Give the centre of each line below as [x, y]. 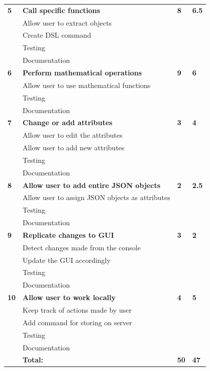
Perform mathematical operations [82, 72]
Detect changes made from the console [82, 247]
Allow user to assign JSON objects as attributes [96, 197]
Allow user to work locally [69, 297]
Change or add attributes [68, 122]
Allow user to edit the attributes [73, 135]
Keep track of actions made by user [77, 310]
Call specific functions [62, 10]
